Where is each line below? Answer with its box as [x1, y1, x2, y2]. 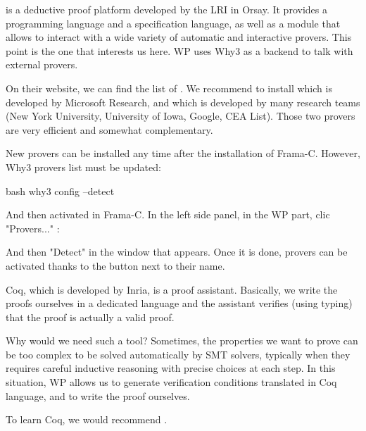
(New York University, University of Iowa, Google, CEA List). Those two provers [6, 108, 355, 123]
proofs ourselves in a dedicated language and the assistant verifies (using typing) [6, 296, 353, 311]
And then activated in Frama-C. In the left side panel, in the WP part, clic [6, 207, 330, 222]
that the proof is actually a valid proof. [6, 309, 175, 324]
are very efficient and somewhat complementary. [6, 122, 213, 137]
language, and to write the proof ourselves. [6, 388, 190, 403]
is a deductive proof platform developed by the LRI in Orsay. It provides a [6, 2, 327, 16]
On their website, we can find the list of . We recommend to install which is [6, 80, 332, 95]
